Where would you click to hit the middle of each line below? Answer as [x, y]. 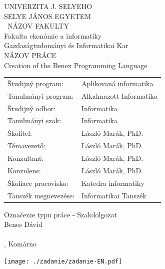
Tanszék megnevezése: [41, 195]
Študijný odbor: [32, 108]
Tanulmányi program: [41, 95]
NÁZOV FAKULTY [38, 26]
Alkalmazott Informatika [119, 95]
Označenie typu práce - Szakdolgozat [60, 214]
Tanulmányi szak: [34, 120]
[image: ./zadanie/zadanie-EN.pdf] [63, 261]
